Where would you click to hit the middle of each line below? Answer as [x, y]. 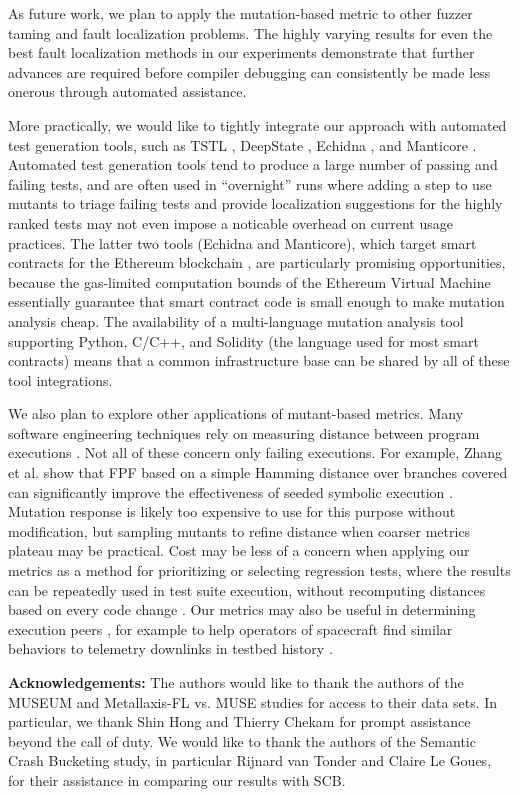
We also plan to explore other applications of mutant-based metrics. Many [236, 413]
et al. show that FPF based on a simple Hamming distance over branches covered [258, 472]
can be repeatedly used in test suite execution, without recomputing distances [247, 589]
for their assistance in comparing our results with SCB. [177, 779]
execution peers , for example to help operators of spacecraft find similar [230, 628]
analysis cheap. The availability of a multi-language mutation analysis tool [236, 320]
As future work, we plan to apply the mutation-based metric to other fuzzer [240, 13]
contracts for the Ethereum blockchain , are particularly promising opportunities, [257, 262]
